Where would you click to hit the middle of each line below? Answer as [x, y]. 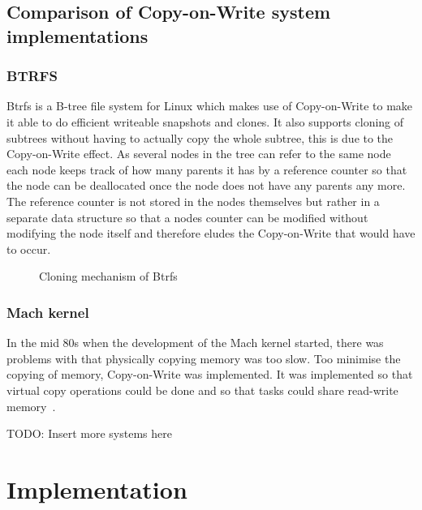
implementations [78, 35]
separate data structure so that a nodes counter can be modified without [187, 217]
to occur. [29, 249]
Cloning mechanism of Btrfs [108, 276]
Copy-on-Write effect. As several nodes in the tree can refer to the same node [199, 154]
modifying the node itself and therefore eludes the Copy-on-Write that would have [211, 233]
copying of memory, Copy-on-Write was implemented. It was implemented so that [210, 374]
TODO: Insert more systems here [89, 433]
